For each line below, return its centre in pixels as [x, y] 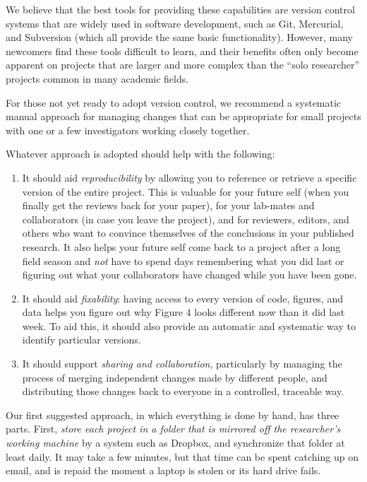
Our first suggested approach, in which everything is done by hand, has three [173, 415]
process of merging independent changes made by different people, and [175, 377]
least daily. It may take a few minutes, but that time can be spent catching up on [182, 456]
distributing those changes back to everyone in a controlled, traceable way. [183, 391]
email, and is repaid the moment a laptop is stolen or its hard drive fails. [163, 470]
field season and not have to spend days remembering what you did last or [183, 260]
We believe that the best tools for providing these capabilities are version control [180, 9]
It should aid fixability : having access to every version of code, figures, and [182, 298]
